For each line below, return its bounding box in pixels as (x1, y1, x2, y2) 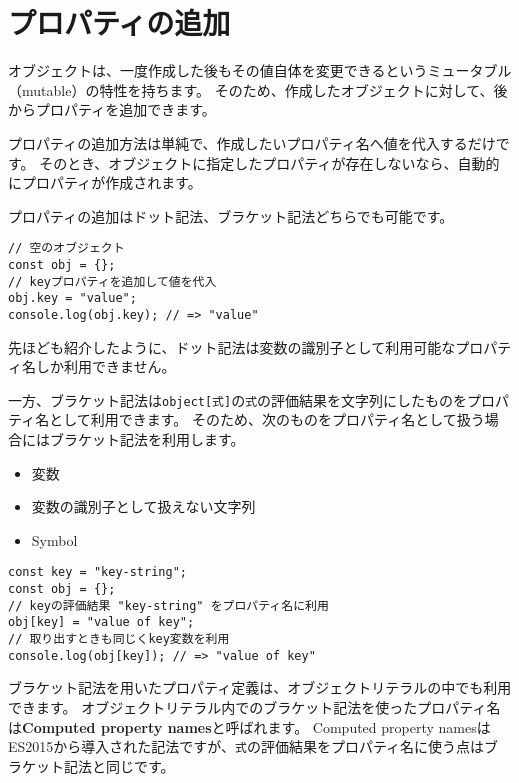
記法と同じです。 (63, 755, 175, 776)
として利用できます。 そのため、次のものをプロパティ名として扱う (49, 409, 485, 430)
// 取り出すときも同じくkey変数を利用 (8, 632, 230, 646)
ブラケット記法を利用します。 (49, 429, 245, 449)
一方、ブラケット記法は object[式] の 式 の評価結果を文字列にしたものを (8, 389, 468, 410)
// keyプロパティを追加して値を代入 (8, 274, 217, 289)
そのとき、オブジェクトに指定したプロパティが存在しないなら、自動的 (39, 152, 500, 173)
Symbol (31, 529, 78, 550)
